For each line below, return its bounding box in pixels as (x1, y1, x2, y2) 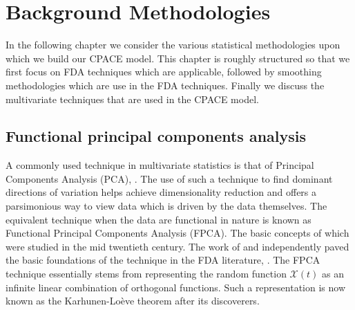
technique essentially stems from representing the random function (6, 266, 287, 281)
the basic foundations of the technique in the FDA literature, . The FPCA (6, 253, 320, 267)
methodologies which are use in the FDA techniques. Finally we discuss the (6, 77, 325, 92)
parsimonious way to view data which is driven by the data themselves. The (6, 199, 327, 213)
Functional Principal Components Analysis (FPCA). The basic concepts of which (6, 226, 349, 240)
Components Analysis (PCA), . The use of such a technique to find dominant (6, 171, 333, 185)
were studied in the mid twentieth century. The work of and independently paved (6, 239, 349, 253)
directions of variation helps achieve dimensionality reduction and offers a (6, 185, 317, 199)
